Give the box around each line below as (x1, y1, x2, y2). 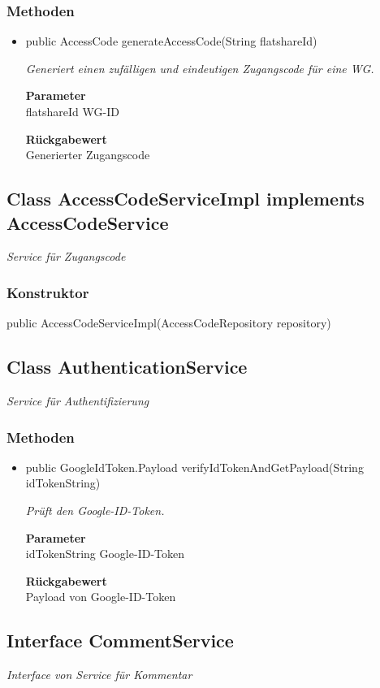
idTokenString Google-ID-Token (25, 545, 184, 562)
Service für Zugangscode (6, 248, 126, 265)
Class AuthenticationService (6, 354, 248, 379)
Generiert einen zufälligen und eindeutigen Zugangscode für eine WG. (25, 59, 374, 76)
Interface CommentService (6, 628, 234, 653)
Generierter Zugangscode (25, 146, 150, 163)
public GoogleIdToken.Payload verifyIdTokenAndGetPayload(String (25, 458, 364, 475)
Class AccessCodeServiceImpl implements (6, 186, 365, 211)
